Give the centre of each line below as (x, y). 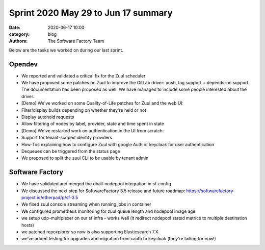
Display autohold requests (48, 117)
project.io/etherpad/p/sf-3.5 (50, 198)
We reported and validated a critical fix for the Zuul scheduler (83, 75)
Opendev (23, 64)
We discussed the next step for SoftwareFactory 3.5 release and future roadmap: (103, 191)
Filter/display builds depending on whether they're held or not (84, 110)
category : (19, 34)
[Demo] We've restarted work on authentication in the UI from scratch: (93, 130)
